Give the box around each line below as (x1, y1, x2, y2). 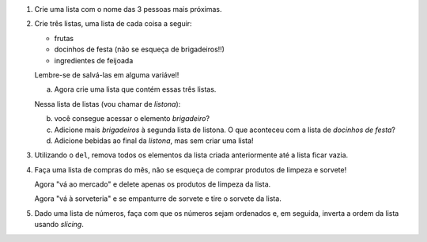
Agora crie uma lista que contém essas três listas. (54, 85, 217, 94)
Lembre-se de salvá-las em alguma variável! (34, 70, 179, 79)
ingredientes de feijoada (54, 55, 134, 65)
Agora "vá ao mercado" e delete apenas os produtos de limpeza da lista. (34, 180, 271, 189)
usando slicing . (34, 220, 85, 229)
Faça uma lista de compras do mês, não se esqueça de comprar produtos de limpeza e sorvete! (34, 164, 347, 174)
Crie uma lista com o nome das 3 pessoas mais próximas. (34, 5, 222, 13)
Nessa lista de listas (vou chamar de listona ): (34, 99, 181, 108)
